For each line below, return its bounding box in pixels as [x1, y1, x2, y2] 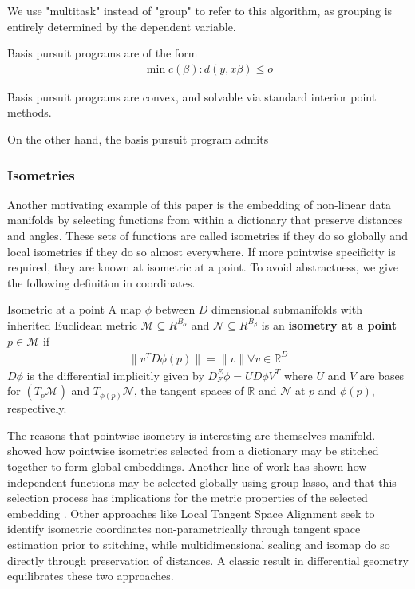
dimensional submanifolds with [211, 301, 362, 318]
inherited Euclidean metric [7, 316, 137, 333]
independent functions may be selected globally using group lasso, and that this [7, 473, 397, 490]
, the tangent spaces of [133, 382, 244, 399]
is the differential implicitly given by [26, 366, 204, 383]
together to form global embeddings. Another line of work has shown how [7, 458, 367, 475]
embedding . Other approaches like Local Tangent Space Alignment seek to [7, 504, 375, 521]
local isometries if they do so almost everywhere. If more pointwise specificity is [7, 243, 396, 259]
